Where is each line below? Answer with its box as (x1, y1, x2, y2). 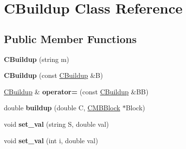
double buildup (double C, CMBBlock (4, 103, 120, 113)
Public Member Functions (4, 31, 137, 46)
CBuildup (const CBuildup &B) (4, 70, 103, 80)
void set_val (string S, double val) (4, 119, 109, 129)
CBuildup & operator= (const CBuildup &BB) (4, 86, 149, 96)
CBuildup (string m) (4, 54, 69, 64)
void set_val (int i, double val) (4, 135, 98, 145)
